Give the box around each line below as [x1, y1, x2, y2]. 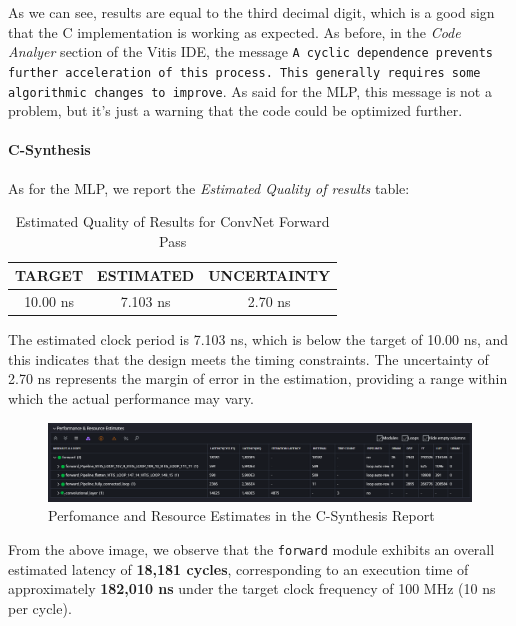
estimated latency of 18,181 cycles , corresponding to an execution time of [8, 558, 469, 579]
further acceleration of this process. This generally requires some [8, 65, 481, 80]
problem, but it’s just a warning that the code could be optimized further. [8, 100, 463, 121]
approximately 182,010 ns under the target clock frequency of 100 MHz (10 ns [8, 578, 496, 599]
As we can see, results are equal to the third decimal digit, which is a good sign [8, 2, 495, 22]
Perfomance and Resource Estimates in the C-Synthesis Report [48, 505, 435, 526]
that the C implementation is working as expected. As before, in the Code [8, 21, 461, 42]
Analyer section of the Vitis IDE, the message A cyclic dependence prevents [8, 41, 493, 62]
